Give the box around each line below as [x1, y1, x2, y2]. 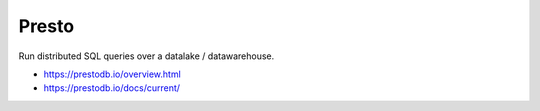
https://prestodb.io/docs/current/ [43, 82, 180, 94]
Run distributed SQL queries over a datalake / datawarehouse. [18, 50, 275, 62]
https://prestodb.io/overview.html [43, 68, 182, 80]
